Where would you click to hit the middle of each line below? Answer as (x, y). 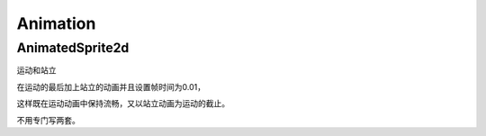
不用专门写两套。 (48, 120)
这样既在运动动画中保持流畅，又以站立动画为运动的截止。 (123, 104)
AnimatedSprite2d (73, 48)
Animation (56, 23)
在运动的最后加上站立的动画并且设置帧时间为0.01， (111, 86)
